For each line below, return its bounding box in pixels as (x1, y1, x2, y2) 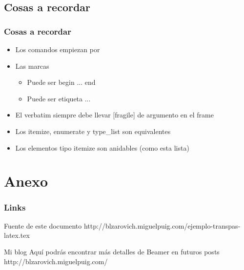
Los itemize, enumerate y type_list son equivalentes (15, 126, 171, 136)
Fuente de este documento (4, 220, 82, 231)
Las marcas (15, 60, 49, 71)
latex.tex (4, 230, 30, 240)
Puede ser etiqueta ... (27, 93, 91, 103)
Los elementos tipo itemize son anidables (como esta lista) (15, 142, 189, 153)
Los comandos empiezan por (15, 44, 100, 54)
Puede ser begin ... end (27, 77, 96, 87)
